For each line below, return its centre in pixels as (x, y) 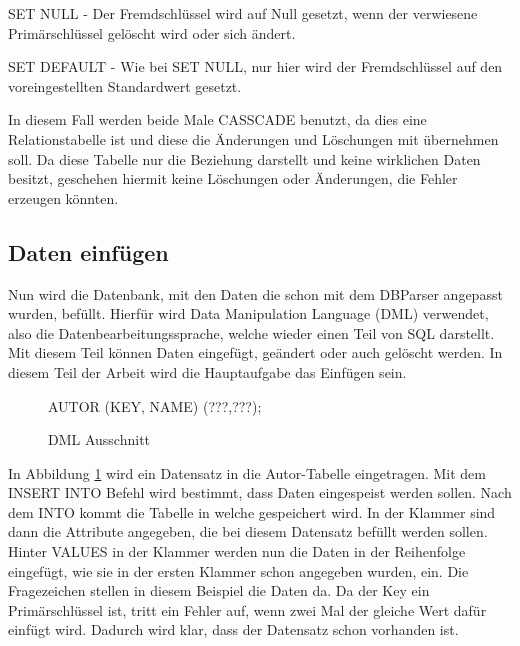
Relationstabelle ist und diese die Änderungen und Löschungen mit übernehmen (253, 138)
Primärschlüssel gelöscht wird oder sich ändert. (152, 32)
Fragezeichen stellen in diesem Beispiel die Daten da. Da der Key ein (219, 590)
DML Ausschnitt (99, 439)
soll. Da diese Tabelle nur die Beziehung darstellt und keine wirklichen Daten (244, 158)
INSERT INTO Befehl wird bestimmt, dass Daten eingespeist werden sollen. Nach (260, 492)
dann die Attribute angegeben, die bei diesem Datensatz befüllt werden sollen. (248, 531)
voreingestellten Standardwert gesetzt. (125, 85)
